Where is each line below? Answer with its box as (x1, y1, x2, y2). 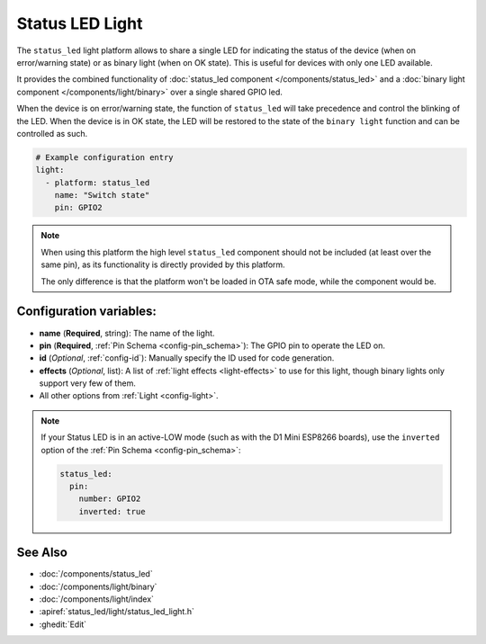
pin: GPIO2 (54, 202, 103, 213)
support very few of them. (39, 378, 137, 389)
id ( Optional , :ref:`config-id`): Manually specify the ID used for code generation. (39, 353, 335, 363)
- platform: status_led (45, 177, 150, 188)
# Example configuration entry (35, 152, 175, 162)
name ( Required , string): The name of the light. (39, 327, 215, 338)
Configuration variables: (16, 304, 157, 319)
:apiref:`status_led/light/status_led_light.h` (39, 606, 195, 617)
